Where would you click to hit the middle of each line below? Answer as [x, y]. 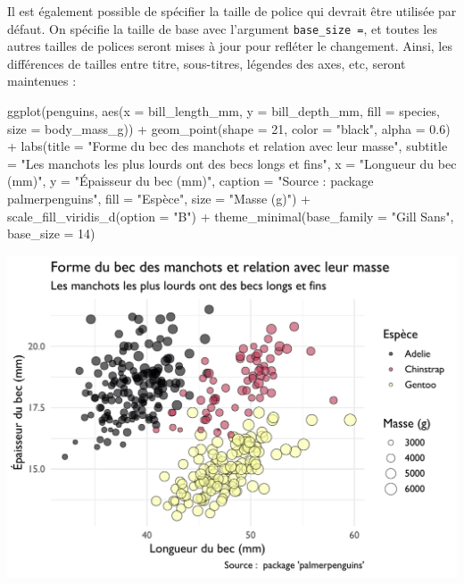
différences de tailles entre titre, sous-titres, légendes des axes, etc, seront [207, 63]
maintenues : [42, 81]
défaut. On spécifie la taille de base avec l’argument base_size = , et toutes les [222, 28]
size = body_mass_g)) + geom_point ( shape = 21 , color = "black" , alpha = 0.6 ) [229, 128]
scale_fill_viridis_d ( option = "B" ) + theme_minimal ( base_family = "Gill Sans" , [231, 216]
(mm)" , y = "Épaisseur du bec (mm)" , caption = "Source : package [191, 181]
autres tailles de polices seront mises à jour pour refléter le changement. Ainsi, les [230, 46]
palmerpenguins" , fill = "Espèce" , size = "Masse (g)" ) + [159, 198]
